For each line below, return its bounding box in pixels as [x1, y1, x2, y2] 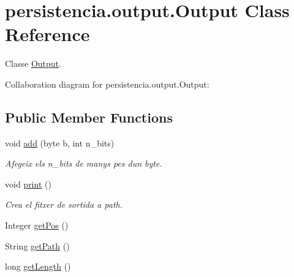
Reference [5, 21, 90, 47]
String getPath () [5, 239, 70, 252]
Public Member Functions [5, 107, 173, 126]
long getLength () [5, 260, 71, 273]
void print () [5, 177, 51, 190]
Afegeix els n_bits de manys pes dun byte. [5, 157, 162, 170]
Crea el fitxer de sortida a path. [5, 198, 123, 211]
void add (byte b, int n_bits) [5, 136, 115, 149]
